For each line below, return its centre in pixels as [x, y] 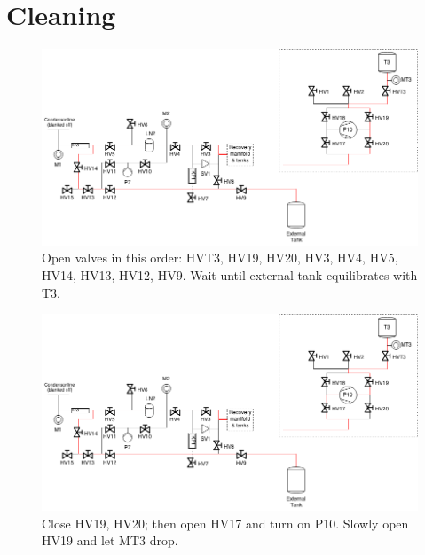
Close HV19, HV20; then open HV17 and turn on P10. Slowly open [225, 523]
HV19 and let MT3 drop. [110, 540]
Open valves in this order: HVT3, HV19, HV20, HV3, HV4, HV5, [220, 258]
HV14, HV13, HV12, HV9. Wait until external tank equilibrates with [230, 275]
